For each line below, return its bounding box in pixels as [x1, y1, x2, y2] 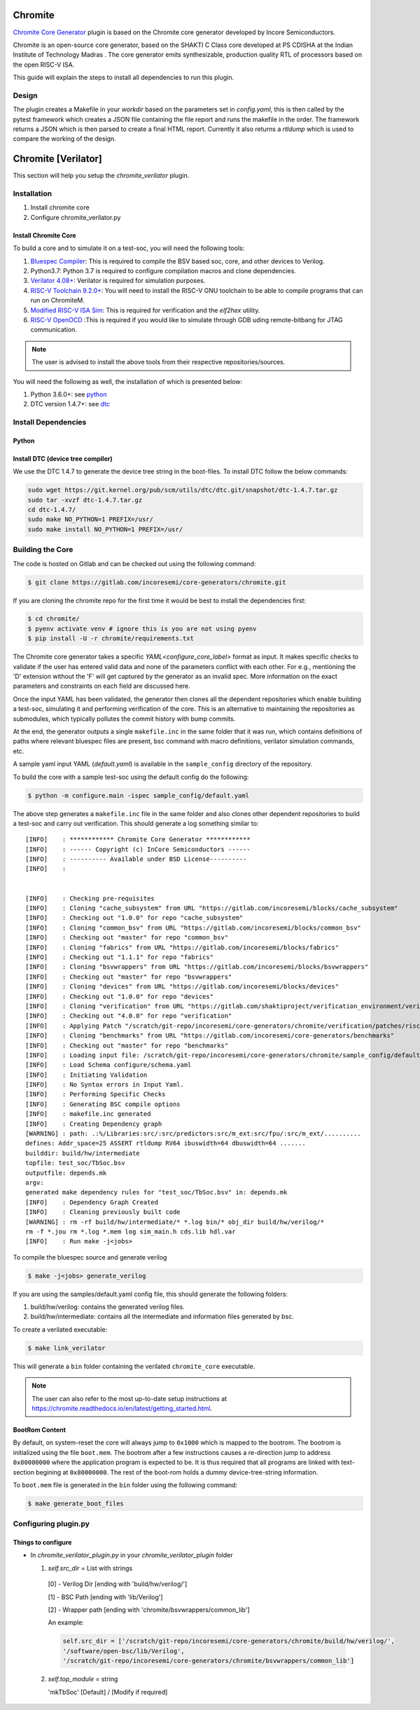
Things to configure [13, 1538, 72, 1547]
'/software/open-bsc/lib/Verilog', [62, 1647, 185, 1655]
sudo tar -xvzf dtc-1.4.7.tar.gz [27, 496, 143, 504]
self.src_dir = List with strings [48, 1564, 133, 1572]
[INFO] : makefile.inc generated [25, 1110, 151, 1118]
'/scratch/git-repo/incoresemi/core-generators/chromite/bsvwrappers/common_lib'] [62, 1657, 355, 1665]
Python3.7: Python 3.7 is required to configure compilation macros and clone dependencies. [30, 267, 297, 275]
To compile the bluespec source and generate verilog [13, 1253, 167, 1261]
